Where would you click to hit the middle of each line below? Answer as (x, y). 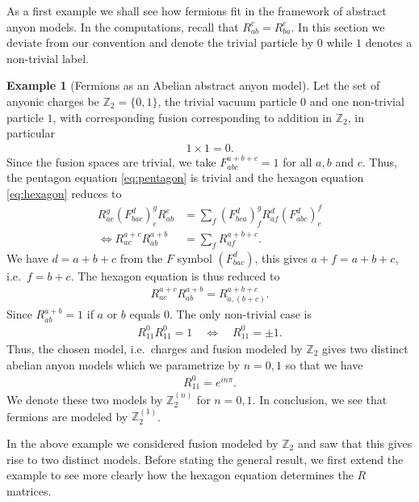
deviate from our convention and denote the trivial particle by (160, 42)
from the (141, 257)
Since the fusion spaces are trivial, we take (111, 161)
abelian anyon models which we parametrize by (124, 364)
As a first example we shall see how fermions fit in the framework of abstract (197, 11)
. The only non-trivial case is (240, 314)
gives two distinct (365, 348)
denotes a (389, 42)
